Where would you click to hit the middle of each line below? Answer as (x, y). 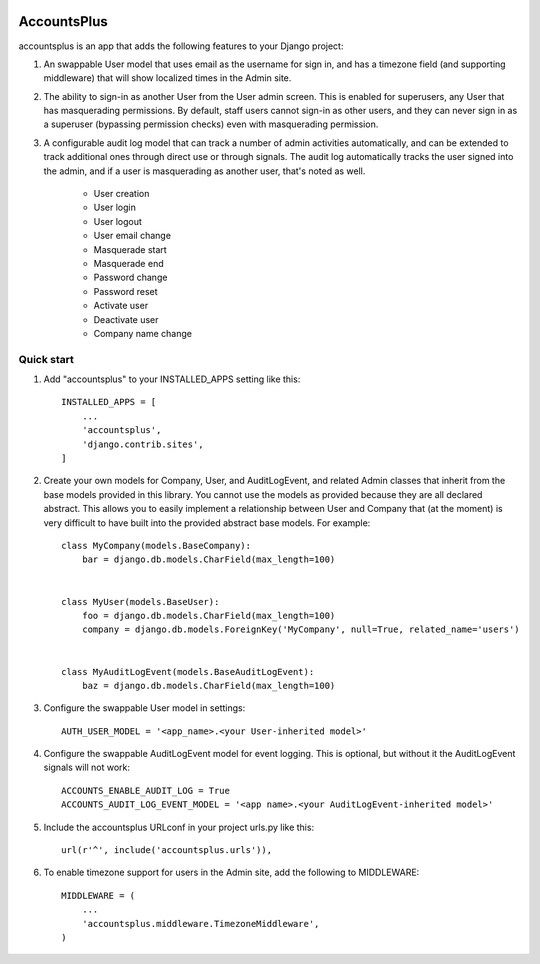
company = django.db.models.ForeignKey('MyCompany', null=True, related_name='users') (300, 629)
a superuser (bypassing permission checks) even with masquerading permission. (211, 124)
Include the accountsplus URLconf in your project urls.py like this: (179, 827)
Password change (130, 277)
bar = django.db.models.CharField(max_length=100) (208, 559)
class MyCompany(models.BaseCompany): (156, 545)
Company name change (142, 333)
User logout (117, 221)
